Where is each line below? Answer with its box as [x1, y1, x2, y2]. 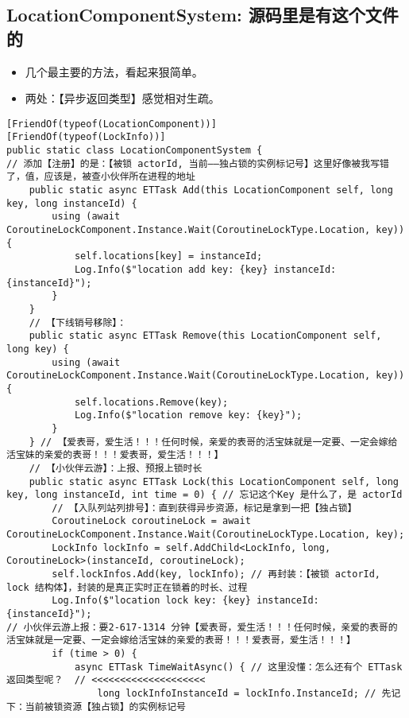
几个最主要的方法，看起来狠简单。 [25, 63, 203, 80]
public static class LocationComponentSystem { [6, 145, 263, 157]
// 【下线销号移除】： [29, 316, 127, 328]
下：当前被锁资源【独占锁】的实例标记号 [6, 701, 186, 712]
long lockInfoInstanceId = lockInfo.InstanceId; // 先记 [97, 688, 401, 699]
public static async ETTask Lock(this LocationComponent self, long [29, 475, 399, 487]
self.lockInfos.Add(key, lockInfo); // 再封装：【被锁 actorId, [52, 569, 381, 580]
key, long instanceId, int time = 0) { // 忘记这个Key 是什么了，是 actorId [6, 489, 403, 501]
